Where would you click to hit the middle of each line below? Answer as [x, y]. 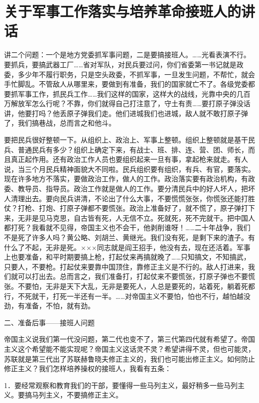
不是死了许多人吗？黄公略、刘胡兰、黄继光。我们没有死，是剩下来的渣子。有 [129, 237]
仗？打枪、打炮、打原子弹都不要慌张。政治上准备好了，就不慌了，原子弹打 [126, 208]
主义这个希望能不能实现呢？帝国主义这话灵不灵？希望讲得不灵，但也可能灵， [129, 348]
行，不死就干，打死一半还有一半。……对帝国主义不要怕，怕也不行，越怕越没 [127, 296]
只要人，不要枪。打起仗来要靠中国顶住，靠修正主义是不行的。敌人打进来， [126, 266]
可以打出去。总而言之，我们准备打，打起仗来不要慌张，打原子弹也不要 [133, 276]
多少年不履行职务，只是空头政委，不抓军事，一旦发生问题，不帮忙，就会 [136, 74]
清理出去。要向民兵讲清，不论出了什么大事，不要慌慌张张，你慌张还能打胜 [133, 198]
